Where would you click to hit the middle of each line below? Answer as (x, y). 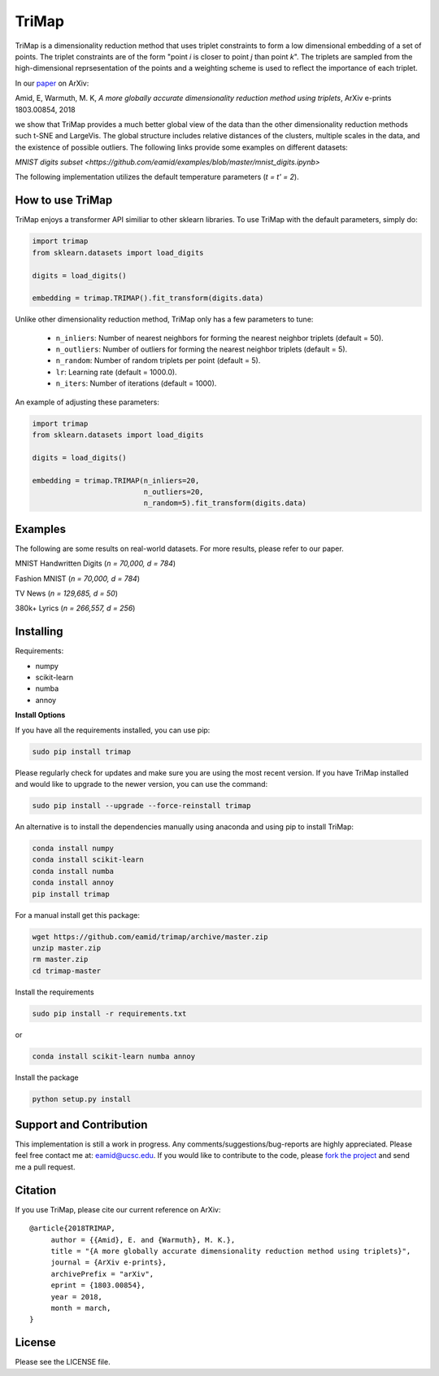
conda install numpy (73, 848)
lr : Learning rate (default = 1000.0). (117, 372)
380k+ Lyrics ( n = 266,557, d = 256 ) (75, 608)
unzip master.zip (67, 948)
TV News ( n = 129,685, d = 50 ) (66, 593)
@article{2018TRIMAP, (72, 1228)
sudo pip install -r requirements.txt (109, 1013)
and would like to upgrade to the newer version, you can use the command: (141, 784)
